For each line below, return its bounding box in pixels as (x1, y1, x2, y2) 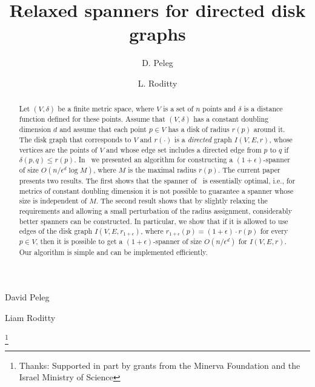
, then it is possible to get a (36, 236, 123, 246)
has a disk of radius (168, 124, 230, 134)
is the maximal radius (128, 164, 197, 174)
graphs (129, 21, 186, 46)
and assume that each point (59, 124, 147, 134)
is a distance (244, 104, 283, 114)
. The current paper (218, 164, 280, 174)
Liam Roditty (5, 311, 56, 323)
